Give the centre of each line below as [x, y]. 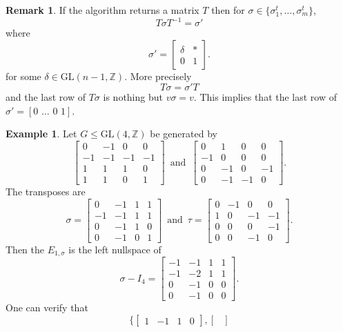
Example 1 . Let [41, 134]
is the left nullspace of [115, 249]
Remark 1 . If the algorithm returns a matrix [102, 10]
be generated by [184, 134]
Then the [25, 249]
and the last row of [46, 97]
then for [228, 10]
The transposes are [46, 192]
